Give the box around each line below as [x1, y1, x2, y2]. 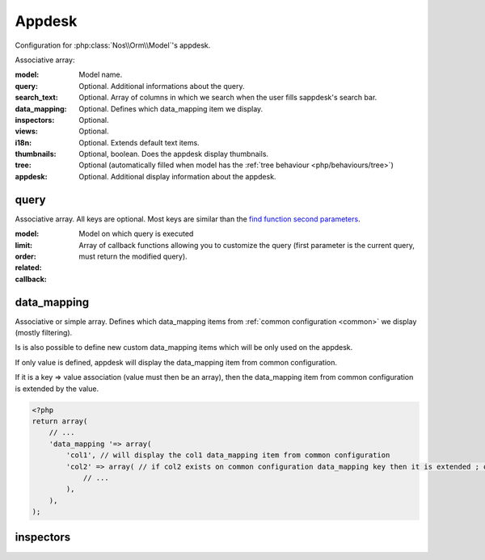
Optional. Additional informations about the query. [78, 81, 245, 91]
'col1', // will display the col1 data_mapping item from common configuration [65, 451, 390, 460]
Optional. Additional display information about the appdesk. [78, 171, 276, 181]
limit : [15, 240, 32, 250]
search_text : [15, 93, 58, 103]
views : [15, 126, 38, 137]
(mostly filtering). [15, 328, 73, 337]
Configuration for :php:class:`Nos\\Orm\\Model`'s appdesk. [15, 40, 211, 50]
